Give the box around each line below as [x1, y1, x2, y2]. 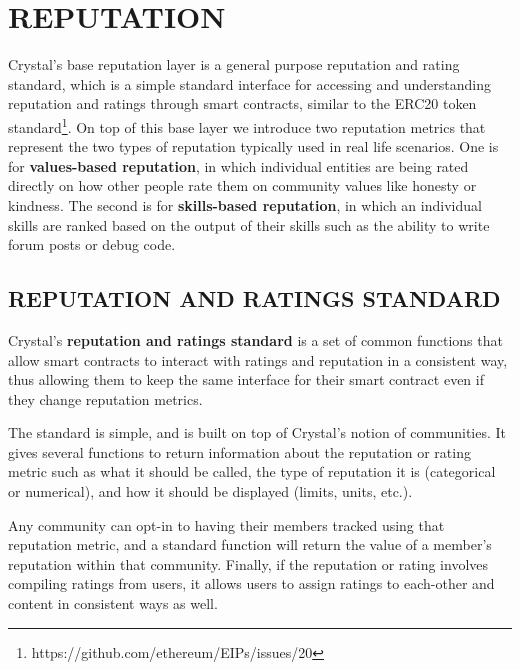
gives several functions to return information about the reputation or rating [8, 441, 471, 462]
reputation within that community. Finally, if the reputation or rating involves [8, 553, 489, 574]
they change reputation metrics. [8, 388, 203, 409]
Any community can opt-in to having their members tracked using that [8, 514, 445, 535]
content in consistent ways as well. [8, 593, 218, 614]
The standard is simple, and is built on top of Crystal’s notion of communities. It [8, 422, 507, 443]
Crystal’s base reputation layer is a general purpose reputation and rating [8, 54, 460, 75]
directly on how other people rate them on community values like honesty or [8, 175, 477, 196]
